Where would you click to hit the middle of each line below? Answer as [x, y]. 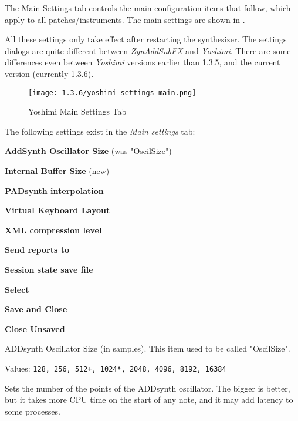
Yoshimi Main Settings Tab [77, 111]
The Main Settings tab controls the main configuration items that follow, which [148, 8]
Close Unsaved [35, 328]
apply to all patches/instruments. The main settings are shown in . [125, 19]
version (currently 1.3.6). [49, 73]
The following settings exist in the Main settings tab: [100, 131]
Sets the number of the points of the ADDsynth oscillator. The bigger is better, [148, 388]
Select [17, 289]
